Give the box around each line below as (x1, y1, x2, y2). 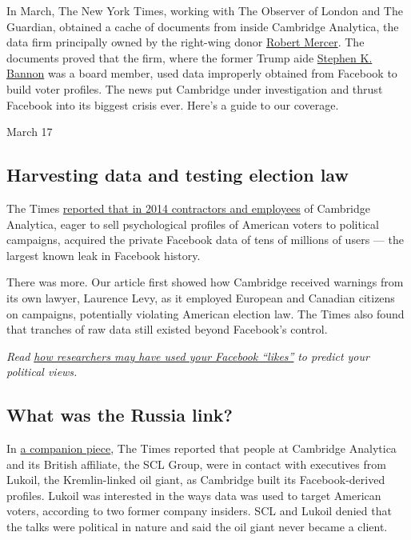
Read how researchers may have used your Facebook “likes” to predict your (6, 347, 369, 364)
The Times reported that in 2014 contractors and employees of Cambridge (6, 199, 371, 216)
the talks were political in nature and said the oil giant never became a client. (6, 518, 388, 535)
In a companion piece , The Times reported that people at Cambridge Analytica (6, 440, 397, 457)
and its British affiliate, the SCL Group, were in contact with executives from (6, 455, 386, 472)
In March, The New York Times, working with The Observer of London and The (6, 2, 403, 18)
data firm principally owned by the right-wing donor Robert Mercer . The (6, 34, 365, 50)
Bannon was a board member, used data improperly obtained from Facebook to (6, 65, 397, 82)
